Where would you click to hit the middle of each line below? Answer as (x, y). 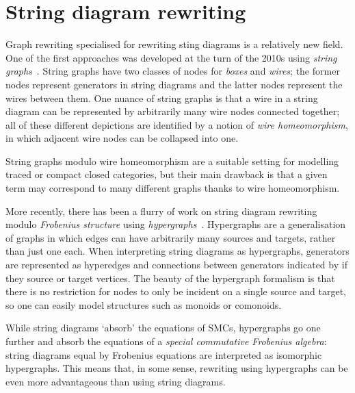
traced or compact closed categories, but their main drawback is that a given (167, 174)
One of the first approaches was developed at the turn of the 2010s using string (171, 57)
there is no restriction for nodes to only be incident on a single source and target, (176, 291)
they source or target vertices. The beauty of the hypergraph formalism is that (170, 278)
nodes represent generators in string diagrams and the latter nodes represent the (174, 84)
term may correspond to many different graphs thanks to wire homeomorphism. (173, 188)
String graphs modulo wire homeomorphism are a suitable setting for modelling (172, 161)
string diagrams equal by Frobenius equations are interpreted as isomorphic (164, 354)
